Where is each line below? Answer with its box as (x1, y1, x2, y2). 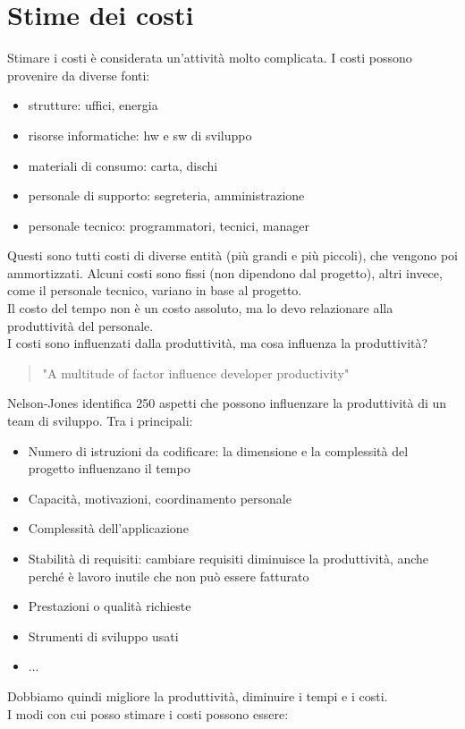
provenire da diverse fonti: (7, 65, 150, 84)
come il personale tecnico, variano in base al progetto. (7, 281, 302, 300)
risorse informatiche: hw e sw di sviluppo (28, 125, 252, 144)
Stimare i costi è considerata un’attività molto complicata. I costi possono (7, 48, 412, 67)
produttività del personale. (7, 316, 154, 335)
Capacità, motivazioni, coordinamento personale (28, 488, 292, 507)
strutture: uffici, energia (28, 96, 158, 114)
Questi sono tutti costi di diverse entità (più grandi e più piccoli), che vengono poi (7, 246, 459, 265)
